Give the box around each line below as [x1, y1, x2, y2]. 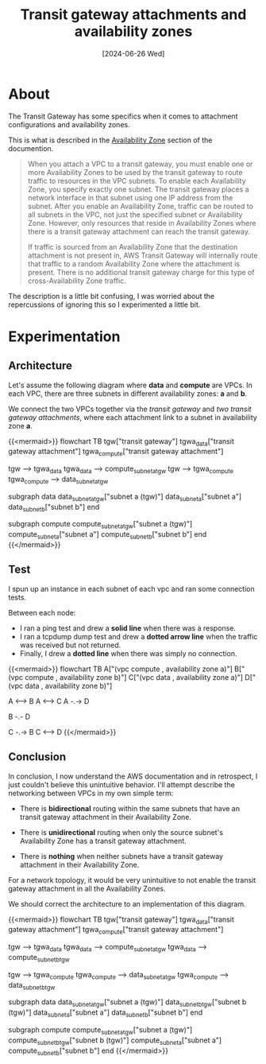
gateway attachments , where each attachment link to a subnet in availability [8, 412, 258, 422]
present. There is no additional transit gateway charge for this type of [27, 267, 255, 277]
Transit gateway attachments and [20, 6, 247, 24]
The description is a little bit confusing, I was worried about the [8, 291, 215, 301]
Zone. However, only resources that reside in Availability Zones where [27, 218, 256, 227]
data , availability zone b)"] [25, 681, 113, 690]
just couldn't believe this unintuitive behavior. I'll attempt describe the [8, 779, 236, 789]
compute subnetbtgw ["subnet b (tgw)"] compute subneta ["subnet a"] [8, 1035, 222, 1047]
